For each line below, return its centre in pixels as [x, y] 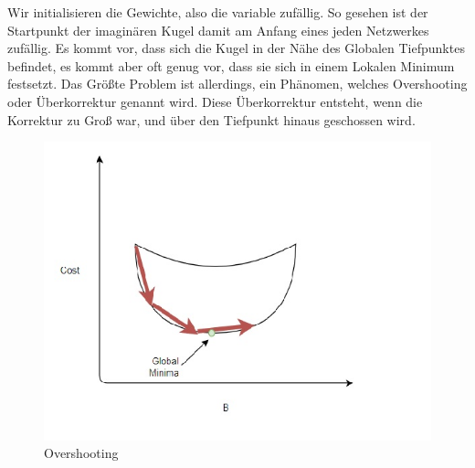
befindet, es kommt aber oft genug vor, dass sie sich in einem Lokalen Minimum [231, 65]
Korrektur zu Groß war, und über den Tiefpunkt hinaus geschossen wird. [211, 119]
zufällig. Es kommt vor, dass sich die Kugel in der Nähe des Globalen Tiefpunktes [236, 48]
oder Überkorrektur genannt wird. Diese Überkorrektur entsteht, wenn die [215, 101]
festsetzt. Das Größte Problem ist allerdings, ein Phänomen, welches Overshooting [237, 84]
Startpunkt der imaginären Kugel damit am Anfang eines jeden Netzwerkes [218, 30]
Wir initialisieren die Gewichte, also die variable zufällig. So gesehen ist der [218, 12]
